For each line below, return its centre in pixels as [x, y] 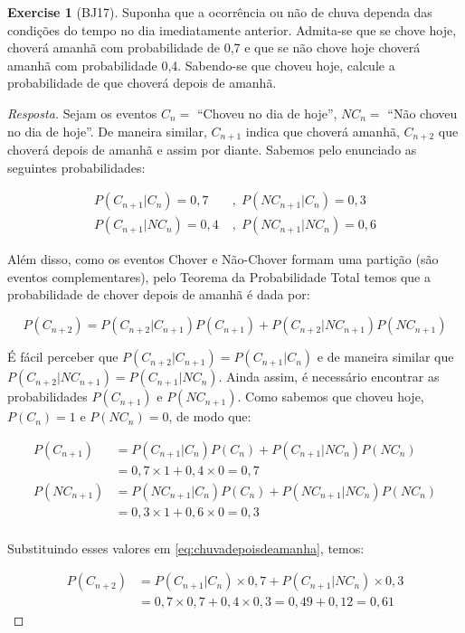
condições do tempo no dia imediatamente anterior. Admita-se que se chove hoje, [232, 29]
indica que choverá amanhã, [323, 131]
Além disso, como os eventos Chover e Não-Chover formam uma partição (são [223, 259]
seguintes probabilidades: [76, 167]
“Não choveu [422, 113]
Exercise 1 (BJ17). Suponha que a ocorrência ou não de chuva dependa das [220, 12]
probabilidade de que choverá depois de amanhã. [142, 83]
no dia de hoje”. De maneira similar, [107, 131]
